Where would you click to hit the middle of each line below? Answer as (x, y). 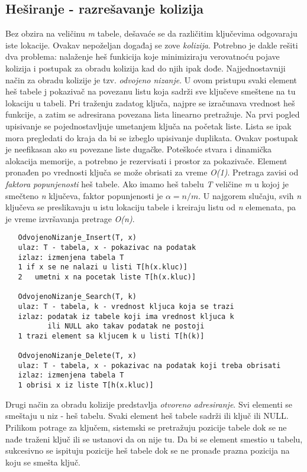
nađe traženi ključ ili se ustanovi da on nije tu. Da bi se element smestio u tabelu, (154, 439)
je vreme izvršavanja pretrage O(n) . (70, 218)
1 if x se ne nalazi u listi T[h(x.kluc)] (103, 267)
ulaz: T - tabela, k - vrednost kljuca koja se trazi (126, 306)
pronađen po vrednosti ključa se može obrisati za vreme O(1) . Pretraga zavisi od (152, 172)
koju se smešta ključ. (43, 462)
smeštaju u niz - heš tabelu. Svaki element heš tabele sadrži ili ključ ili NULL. (147, 416)
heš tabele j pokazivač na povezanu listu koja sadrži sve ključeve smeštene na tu (151, 91)
